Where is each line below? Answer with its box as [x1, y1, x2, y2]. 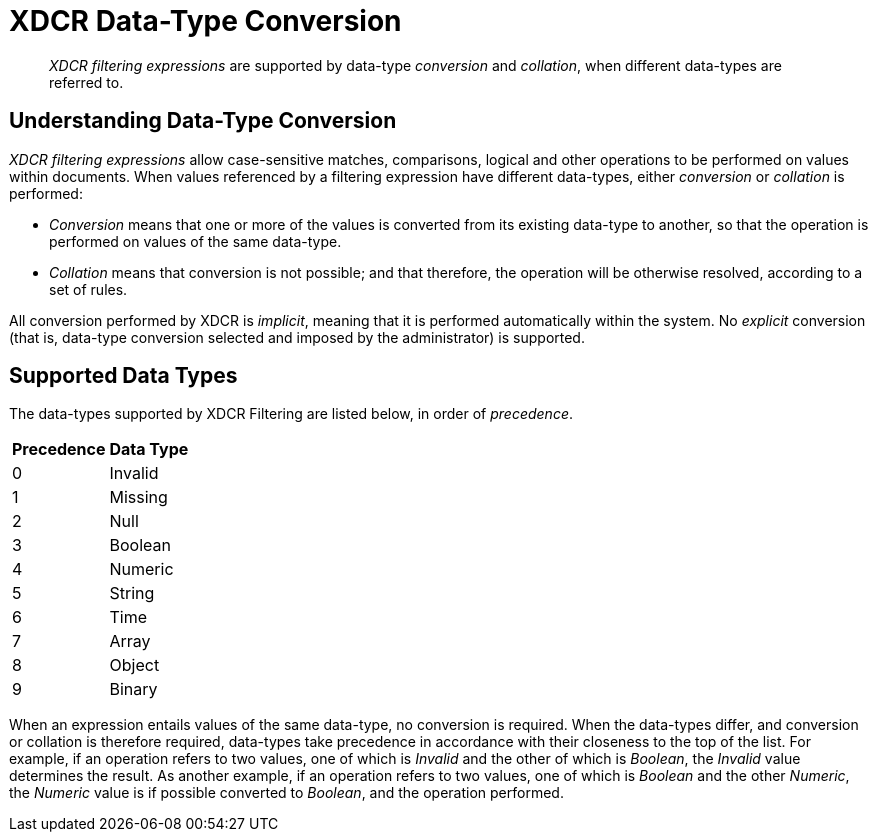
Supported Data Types [9, 363, 238, 389]
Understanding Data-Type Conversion [9, 108, 397, 134]
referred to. [49, 73, 124, 91]
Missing [109, 487, 168, 508]
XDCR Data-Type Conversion [9, 4, 402, 38]
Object [109, 655, 160, 676]
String [109, 583, 155, 604]
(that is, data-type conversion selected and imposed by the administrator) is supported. [9, 328, 585, 346]
